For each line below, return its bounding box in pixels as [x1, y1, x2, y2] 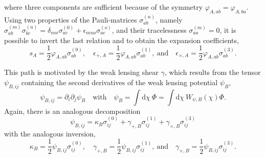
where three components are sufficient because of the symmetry [4, 2, 203, 12]
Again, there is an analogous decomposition [4, 105, 141, 116]
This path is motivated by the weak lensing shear [4, 67, 159, 77]
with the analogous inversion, [4, 128, 96, 139]
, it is [219, 25, 236, 35]
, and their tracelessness [112, 25, 187, 35]
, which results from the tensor [164, 67, 261, 77]
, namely [156, 14, 183, 25]
